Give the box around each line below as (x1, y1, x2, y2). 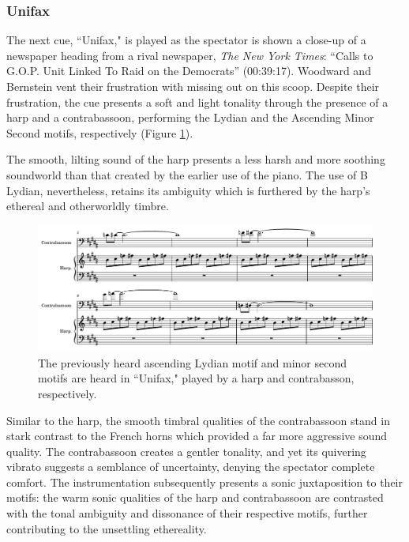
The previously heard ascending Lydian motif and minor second (38, 354, 347, 371)
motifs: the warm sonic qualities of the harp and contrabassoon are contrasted (6, 489, 384, 506)
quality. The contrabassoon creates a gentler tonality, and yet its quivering (6, 442, 366, 459)
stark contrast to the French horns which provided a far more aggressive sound (6, 427, 388, 444)
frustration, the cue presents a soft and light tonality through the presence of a (6, 93, 388, 110)
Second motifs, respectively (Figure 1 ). (6, 124, 193, 141)
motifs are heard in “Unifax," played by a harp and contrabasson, (38, 370, 355, 386)
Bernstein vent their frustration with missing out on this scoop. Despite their (6, 78, 380, 94)
